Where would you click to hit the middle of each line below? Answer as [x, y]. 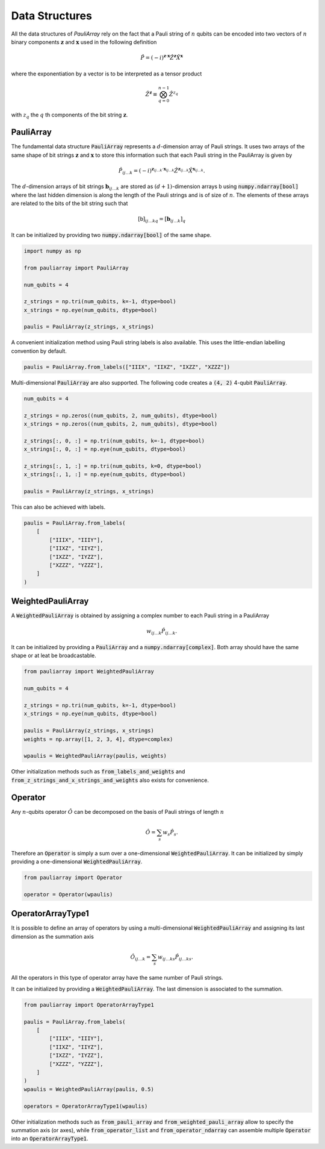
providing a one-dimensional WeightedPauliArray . [77, 861]
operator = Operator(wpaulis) [68, 894]
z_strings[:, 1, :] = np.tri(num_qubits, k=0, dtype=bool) [113, 466]
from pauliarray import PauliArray [76, 268]
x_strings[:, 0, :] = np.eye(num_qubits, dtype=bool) [105, 449]
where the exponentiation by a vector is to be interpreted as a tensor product [107, 74]
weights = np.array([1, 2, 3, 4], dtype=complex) [98, 739]
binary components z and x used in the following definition [84, 42]
